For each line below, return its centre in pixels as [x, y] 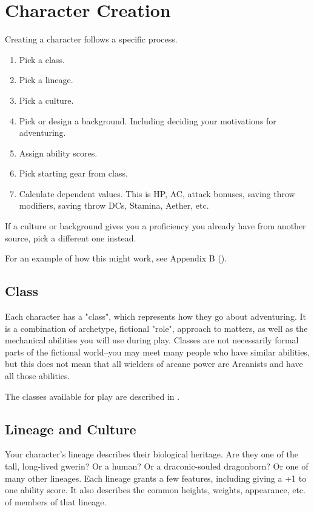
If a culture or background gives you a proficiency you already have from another [155, 226]
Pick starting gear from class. [73, 173]
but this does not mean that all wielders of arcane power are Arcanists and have [154, 364]
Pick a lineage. [46, 80]
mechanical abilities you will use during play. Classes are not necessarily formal [152, 340]
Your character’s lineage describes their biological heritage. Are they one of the [152, 454]
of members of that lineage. [56, 501]
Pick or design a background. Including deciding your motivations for [148, 120]
